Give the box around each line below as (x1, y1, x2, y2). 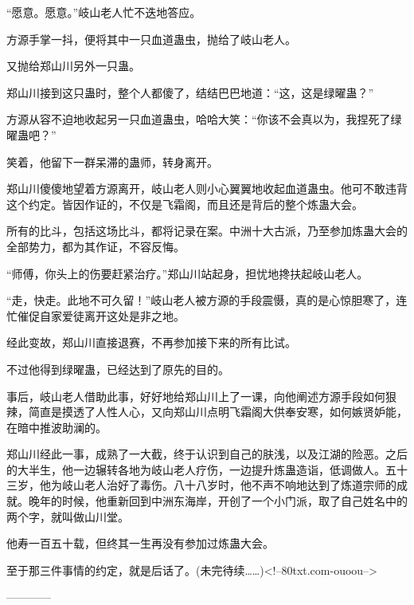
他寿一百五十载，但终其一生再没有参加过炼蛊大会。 (6, 535, 274, 552)
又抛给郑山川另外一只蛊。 (6, 57, 140, 74)
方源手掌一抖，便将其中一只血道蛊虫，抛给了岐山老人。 (6, 30, 296, 47)
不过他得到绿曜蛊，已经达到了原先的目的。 (6, 360, 229, 377)
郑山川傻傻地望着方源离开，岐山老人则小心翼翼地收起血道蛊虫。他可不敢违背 (6, 180, 408, 197)
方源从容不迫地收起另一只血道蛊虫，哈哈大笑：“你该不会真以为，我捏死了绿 (6, 111, 402, 128)
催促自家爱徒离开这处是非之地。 (17, 307, 185, 324)
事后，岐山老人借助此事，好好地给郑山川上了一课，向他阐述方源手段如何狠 (6, 387, 396, 404)
